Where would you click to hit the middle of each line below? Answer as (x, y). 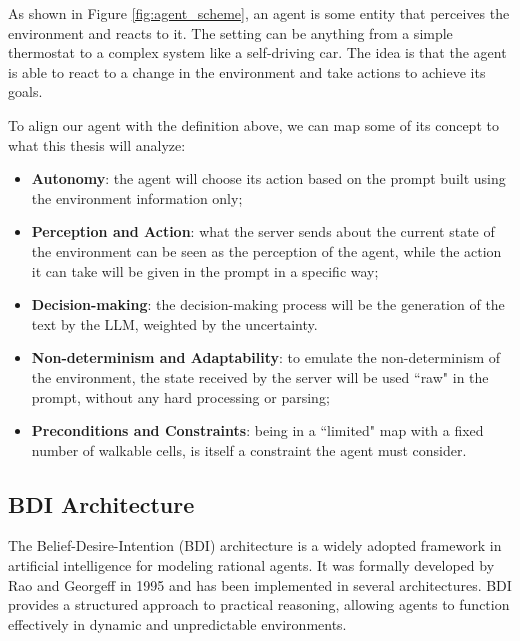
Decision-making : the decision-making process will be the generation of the (268, 304)
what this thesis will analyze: (97, 144)
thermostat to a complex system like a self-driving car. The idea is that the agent (257, 52)
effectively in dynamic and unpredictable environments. (177, 623)
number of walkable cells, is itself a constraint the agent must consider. (249, 449)
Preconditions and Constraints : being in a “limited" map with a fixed (257, 430)
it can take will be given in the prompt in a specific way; (205, 270)
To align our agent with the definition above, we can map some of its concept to (253, 124)
